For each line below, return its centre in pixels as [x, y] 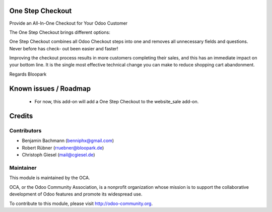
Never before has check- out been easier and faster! [64, 48]
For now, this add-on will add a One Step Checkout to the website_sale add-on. [117, 102]
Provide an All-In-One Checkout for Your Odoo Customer [69, 23]
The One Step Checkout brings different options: [60, 32]
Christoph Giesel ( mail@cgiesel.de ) [58, 155]
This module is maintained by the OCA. [50, 178]
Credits [21, 116]
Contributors [25, 131]
